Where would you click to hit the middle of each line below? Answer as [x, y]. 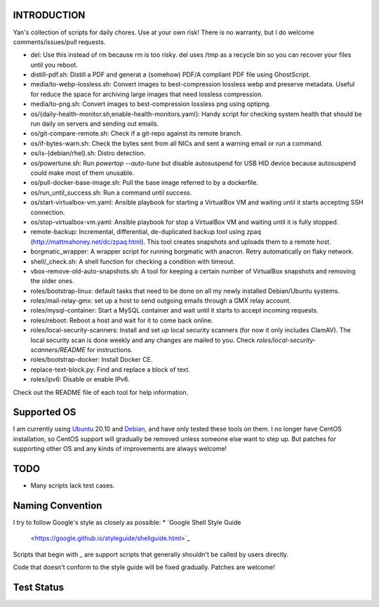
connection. [48, 212]
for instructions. [110, 350]
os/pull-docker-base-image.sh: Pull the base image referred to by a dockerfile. [145, 183]
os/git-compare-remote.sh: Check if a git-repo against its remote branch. [136, 133]
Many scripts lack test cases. [73, 485]
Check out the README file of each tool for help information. [101, 392]
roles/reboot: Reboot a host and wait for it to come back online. [122, 320]
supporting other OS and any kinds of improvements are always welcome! [120, 449]
